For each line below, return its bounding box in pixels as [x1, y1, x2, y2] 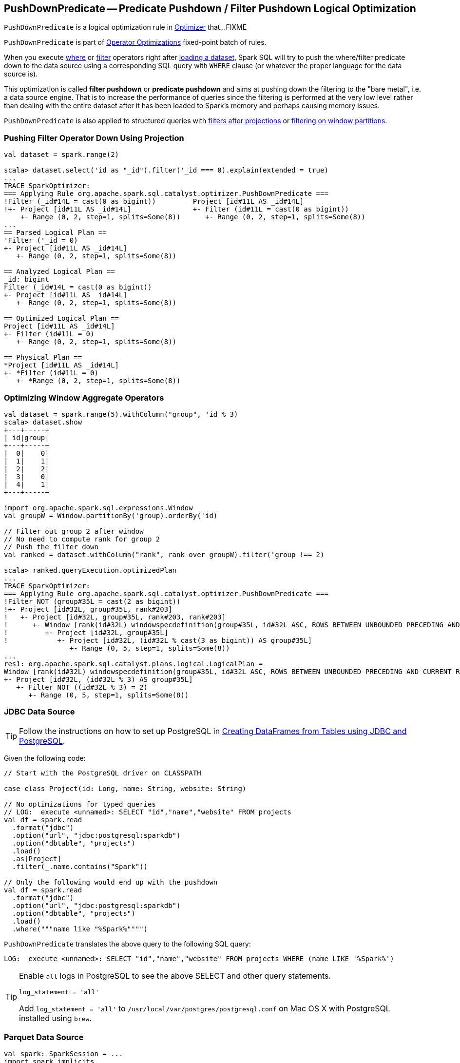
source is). [4, 70, 38, 78]
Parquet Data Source [4, 1032, 84, 1043]
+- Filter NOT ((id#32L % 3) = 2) [16, 683, 148, 691]
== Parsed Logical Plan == [4, 229, 107, 237]
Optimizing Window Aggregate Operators [4, 392, 164, 403]
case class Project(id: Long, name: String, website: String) [4, 784, 247, 792]
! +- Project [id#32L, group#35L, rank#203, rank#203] [4, 613, 226, 621]
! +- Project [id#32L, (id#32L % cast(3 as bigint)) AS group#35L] [4, 636, 312, 644]
